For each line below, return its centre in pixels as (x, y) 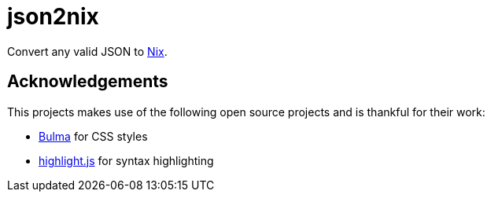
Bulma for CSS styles (93, 136)
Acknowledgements (88, 82)
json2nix (53, 16)
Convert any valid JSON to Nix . (87, 51)
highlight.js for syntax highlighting (126, 160)
